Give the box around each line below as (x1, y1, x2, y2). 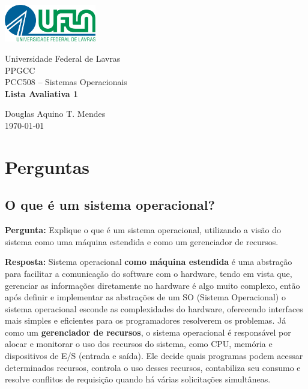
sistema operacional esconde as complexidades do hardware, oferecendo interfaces (5, 302, 303, 315)
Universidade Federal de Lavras (5, 52, 121, 64)
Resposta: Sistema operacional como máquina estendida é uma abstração (5, 255, 292, 268)
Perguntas (5, 154, 90, 179)
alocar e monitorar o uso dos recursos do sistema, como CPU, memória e (5, 337, 273, 350)
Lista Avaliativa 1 (5, 87, 79, 99)
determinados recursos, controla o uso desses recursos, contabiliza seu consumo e (5, 361, 301, 373)
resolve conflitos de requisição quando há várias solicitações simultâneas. (5, 373, 271, 385)
